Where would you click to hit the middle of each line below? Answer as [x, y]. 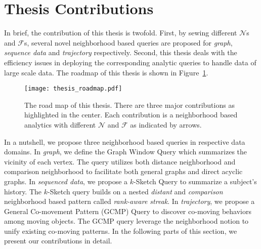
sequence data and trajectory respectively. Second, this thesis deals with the [121, 52]
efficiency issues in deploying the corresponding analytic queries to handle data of [130, 62]
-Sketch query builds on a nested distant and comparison [135, 191]
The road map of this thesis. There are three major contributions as [129, 105]
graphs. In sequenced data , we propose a [66, 181]
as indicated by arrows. [166, 124]
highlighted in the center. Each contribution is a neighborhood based [131, 115]
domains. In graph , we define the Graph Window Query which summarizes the [125, 152]
